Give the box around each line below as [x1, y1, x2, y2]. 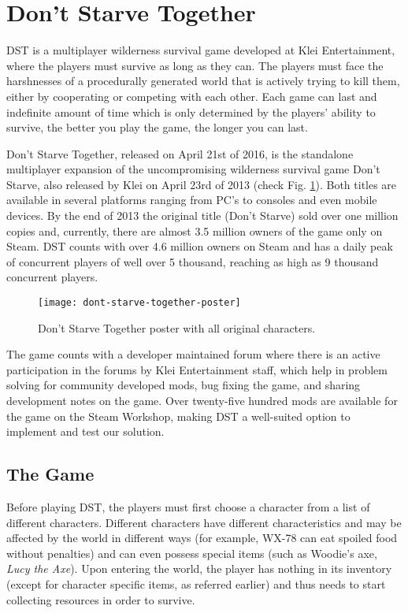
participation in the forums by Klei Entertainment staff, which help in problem [6, 361, 388, 377]
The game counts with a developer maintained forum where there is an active [6, 346, 380, 362]
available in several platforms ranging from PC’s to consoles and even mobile [6, 191, 377, 208]
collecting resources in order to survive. [6, 591, 195, 607]
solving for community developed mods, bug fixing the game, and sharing [6, 377, 361, 393]
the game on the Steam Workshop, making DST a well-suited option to [6, 407, 351, 424]
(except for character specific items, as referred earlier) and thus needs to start [6, 576, 386, 593]
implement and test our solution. [6, 423, 165, 440]
